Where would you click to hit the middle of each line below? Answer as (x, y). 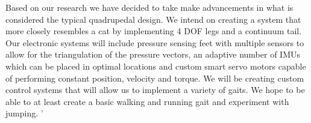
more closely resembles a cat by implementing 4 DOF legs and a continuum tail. (154, 31)
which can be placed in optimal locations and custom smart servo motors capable (156, 66)
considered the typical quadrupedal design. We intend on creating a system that (153, 19)
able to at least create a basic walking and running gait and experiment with (147, 101)
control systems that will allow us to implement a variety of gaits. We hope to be (155, 90)
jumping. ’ (24, 113)
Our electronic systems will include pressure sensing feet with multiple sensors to (155, 42)
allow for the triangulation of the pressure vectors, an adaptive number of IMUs (153, 54)
